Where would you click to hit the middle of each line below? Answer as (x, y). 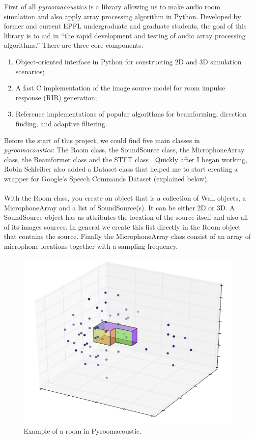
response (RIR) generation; (56, 97)
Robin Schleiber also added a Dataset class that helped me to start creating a (121, 169)
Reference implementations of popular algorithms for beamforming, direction (131, 114)
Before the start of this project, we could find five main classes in (102, 140)
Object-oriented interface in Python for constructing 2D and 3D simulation (128, 61)
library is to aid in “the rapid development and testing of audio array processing (125, 35)
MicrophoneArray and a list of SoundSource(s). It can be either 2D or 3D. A (119, 207)
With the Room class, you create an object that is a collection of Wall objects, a (125, 198)
